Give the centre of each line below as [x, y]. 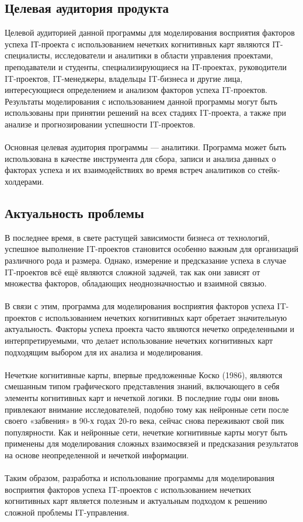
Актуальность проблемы [74, 212]
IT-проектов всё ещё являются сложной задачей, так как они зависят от [133, 272]
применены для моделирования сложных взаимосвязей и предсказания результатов [151, 443]
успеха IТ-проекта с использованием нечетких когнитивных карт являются [137, 44]
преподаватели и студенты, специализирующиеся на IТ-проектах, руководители [146, 66]
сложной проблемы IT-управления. [67, 512]
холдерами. [25, 181]
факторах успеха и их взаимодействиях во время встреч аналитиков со [130, 170]
